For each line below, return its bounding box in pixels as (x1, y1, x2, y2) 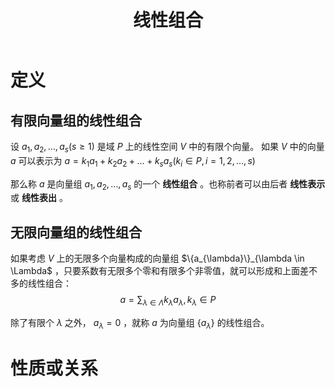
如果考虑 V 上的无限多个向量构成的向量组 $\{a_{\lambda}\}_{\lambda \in (10, 252, 305, 265)
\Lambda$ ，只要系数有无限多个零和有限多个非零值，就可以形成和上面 (10, 265, 301, 277)
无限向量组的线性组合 (10, 224, 142, 241)
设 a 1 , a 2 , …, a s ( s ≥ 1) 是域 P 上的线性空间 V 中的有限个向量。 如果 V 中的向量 (10, 141, 325, 155)
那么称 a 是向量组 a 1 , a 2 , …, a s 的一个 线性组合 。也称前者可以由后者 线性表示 (10, 177, 326, 192)
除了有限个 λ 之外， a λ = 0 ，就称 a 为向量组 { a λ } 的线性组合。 (10, 317, 270, 331)
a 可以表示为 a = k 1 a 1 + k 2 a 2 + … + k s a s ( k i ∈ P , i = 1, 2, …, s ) (10, 154, 256, 169)
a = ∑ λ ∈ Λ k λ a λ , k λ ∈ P (119, 294, 217, 308)
